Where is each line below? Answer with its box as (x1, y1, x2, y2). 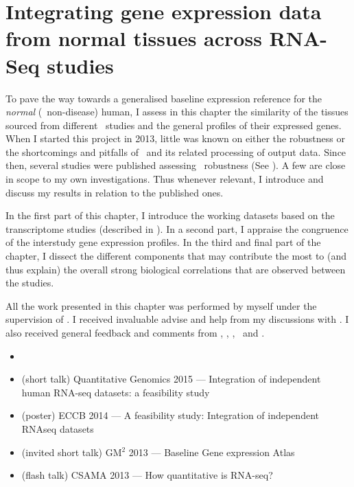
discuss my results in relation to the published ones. (5, 185, 224, 199)
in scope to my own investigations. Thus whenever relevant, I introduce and (5, 172, 324, 186)
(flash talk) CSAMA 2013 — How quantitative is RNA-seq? (21, 468, 273, 482)
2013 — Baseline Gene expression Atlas (128, 444, 295, 459)
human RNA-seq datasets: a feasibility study (21, 385, 210, 399)
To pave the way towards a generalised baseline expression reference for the (5, 91, 322, 105)
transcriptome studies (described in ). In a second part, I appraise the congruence (5, 221, 349, 236)
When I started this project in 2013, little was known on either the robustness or (5, 131, 345, 146)
